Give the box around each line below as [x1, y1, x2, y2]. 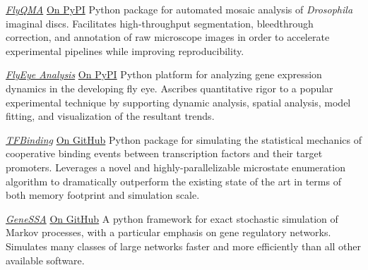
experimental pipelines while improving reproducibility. [6, 43, 244, 58]
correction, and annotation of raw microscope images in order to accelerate [6, 30, 330, 44]
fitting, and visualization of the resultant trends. [6, 109, 215, 123]
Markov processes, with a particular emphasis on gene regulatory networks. [6, 225, 331, 240]
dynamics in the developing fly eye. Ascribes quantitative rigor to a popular [6, 80, 333, 95]
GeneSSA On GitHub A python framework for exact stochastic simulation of [6, 211, 338, 226]
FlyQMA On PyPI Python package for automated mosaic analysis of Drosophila [6, 2, 353, 16]
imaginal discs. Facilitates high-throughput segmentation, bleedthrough [6, 16, 314, 30]
